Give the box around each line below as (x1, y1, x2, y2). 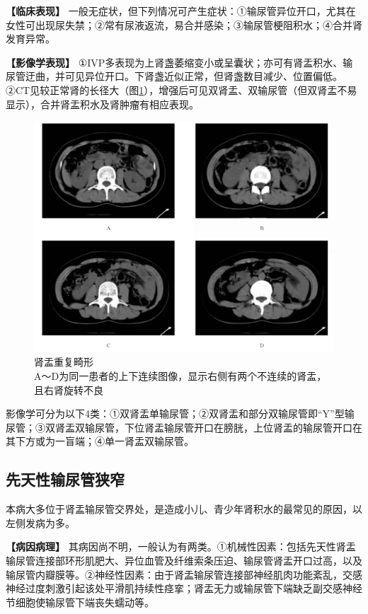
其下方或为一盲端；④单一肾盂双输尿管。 (6, 434, 194, 448)
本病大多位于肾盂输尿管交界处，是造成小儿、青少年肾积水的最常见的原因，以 (6, 502, 362, 516)
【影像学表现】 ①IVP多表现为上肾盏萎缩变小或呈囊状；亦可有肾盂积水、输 (6, 54, 353, 69)
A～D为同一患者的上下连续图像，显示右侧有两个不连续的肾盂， (34, 369, 327, 383)
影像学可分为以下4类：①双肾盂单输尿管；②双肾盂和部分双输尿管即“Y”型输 (6, 406, 355, 421)
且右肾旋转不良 (34, 382, 103, 397)
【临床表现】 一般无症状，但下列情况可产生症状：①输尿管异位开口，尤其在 (6, 4, 356, 18)
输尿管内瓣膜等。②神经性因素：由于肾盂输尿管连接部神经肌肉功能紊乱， (6, 567, 343, 581)
